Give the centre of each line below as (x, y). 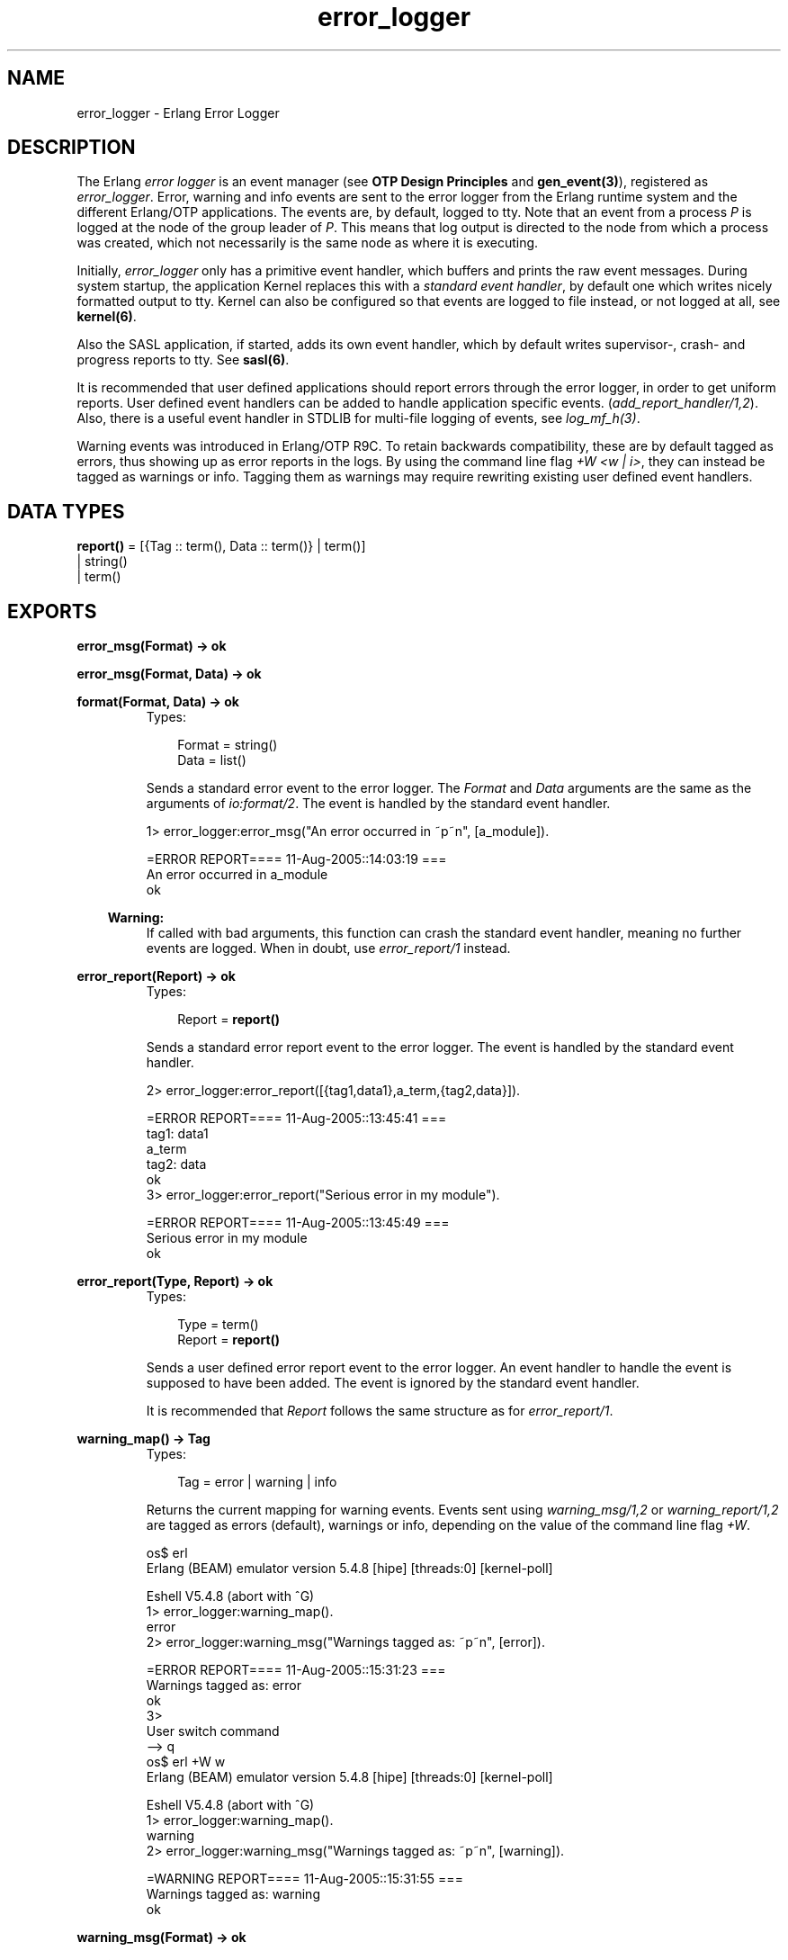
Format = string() (228, 745)
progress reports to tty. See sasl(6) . (183, 360)
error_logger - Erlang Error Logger (178, 112)
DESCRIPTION (72, 148)
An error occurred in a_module (237, 875)
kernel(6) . (107, 317)
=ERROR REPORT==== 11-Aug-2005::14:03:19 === (296, 859)
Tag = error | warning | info (257, 1482)
